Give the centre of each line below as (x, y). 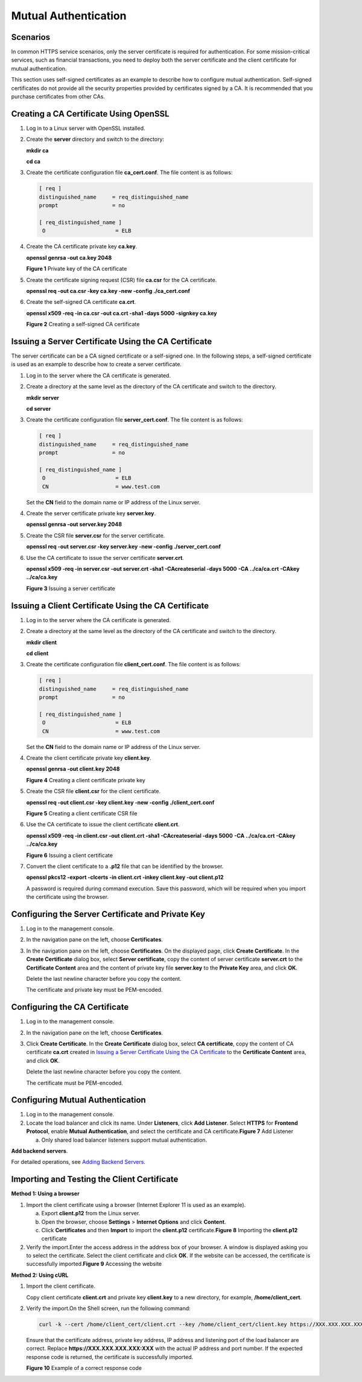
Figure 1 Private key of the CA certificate (77, 269)
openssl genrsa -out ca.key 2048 (69, 257)
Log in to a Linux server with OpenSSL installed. (86, 128)
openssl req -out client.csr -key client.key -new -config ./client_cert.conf (120, 802)
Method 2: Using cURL (40, 1275)
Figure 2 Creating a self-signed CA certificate (83, 324)
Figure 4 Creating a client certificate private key (86, 780)
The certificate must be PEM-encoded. (75, 1083)
